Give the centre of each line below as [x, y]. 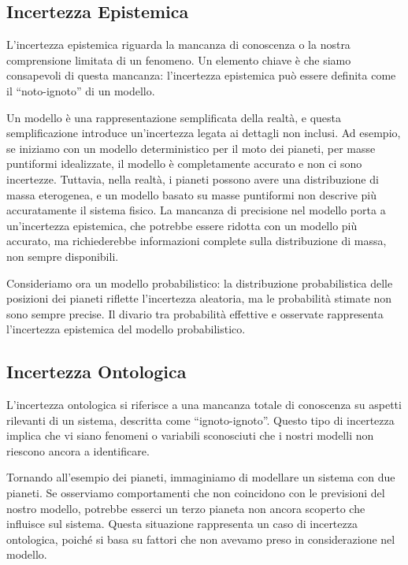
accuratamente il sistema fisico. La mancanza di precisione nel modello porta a [196, 210]
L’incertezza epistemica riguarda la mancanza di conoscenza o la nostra [178, 45]
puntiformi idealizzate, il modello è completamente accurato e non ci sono [184, 164]
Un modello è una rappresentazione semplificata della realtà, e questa [174, 117]
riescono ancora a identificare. [78, 450]
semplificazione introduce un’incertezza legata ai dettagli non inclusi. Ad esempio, [204, 133]
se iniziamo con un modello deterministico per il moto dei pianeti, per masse [191, 148]
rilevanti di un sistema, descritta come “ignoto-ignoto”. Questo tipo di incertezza [200, 420]
